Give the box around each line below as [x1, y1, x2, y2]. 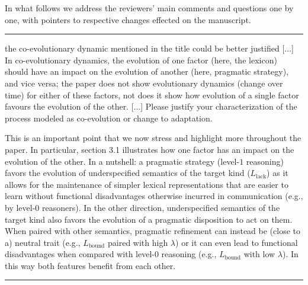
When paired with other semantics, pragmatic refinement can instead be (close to [5, 225, 300, 237]
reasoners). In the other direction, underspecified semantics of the [41, 201, 280, 213]
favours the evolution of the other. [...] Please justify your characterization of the [5, 100, 297, 113]
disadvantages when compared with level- [5, 248, 155, 260]
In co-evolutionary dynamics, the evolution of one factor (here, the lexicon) [5, 53, 277, 66]
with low [243, 248, 275, 260]
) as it [267, 166, 288, 179]
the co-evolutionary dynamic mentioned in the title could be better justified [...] [5, 42, 294, 55]
